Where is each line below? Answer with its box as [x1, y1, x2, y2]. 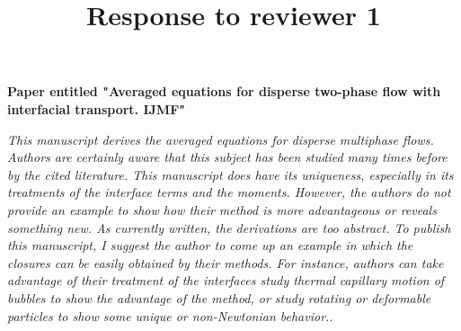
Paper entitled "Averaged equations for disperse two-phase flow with [7, 82, 441, 101]
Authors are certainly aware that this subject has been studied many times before [7, 148, 448, 166]
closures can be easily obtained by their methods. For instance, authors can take [7, 253, 444, 272]
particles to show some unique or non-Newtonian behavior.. [7, 306, 333, 325]
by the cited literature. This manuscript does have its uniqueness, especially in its [7, 165, 454, 183]
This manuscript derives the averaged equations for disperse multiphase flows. [7, 130, 434, 148]
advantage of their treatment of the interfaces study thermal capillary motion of [7, 271, 445, 290]
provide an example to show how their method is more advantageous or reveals [7, 200, 437, 219]
